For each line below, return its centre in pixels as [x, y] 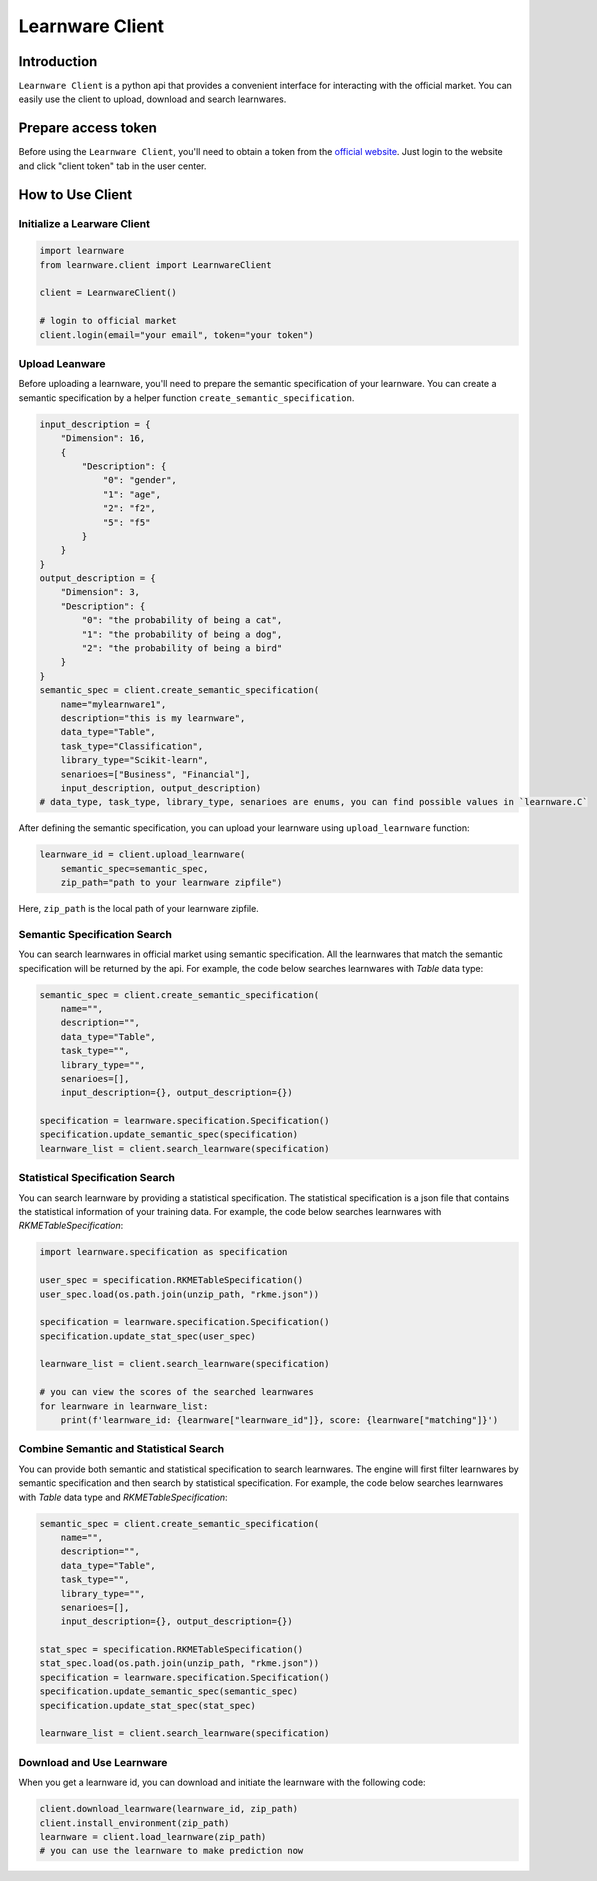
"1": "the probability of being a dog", [182, 634]
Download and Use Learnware [93, 1762]
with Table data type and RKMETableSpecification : [123, 1497]
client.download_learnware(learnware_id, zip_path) [169, 1809]
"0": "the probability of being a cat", [182, 620]
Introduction [58, 61]
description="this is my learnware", [153, 718]
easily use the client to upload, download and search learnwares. [152, 99]
